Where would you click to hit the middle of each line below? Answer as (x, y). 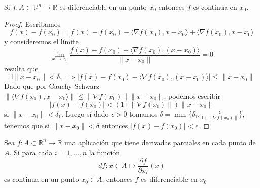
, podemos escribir (192, 96)
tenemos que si (27, 125)
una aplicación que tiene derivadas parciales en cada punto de (160, 142)
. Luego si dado (85, 113)
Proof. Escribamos (32, 24)
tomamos (143, 113)
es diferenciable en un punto (103, 7)
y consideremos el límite (41, 41)
